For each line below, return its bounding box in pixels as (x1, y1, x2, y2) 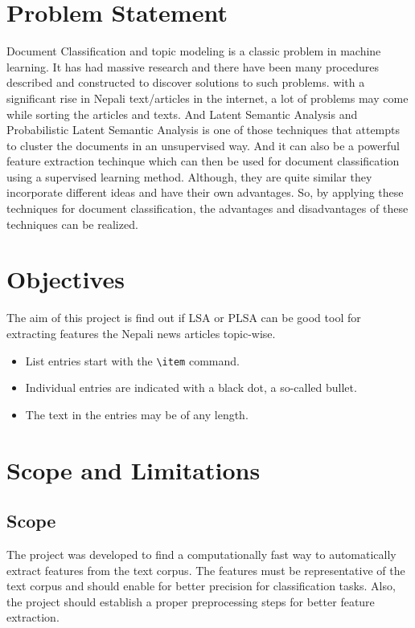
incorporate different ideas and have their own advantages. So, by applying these (6, 184, 404, 201)
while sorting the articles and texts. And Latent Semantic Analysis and (6, 105, 358, 122)
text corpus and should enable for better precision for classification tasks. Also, (6, 577, 396, 594)
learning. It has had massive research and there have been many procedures (6, 58, 379, 75)
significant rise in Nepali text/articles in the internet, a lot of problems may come (6, 89, 409, 106)
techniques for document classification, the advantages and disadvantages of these (6, 200, 409, 217)
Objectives (6, 263, 125, 296)
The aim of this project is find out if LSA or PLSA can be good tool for (6, 309, 361, 326)
